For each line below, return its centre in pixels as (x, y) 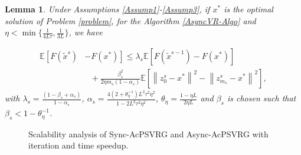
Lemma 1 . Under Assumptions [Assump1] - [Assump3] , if (107, 9)
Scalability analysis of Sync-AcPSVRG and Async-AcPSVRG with (148, 133)
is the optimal (248, 9)
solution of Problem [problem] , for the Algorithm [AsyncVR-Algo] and (130, 20)
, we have (86, 32)
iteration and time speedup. (78, 145)
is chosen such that (261, 98)
